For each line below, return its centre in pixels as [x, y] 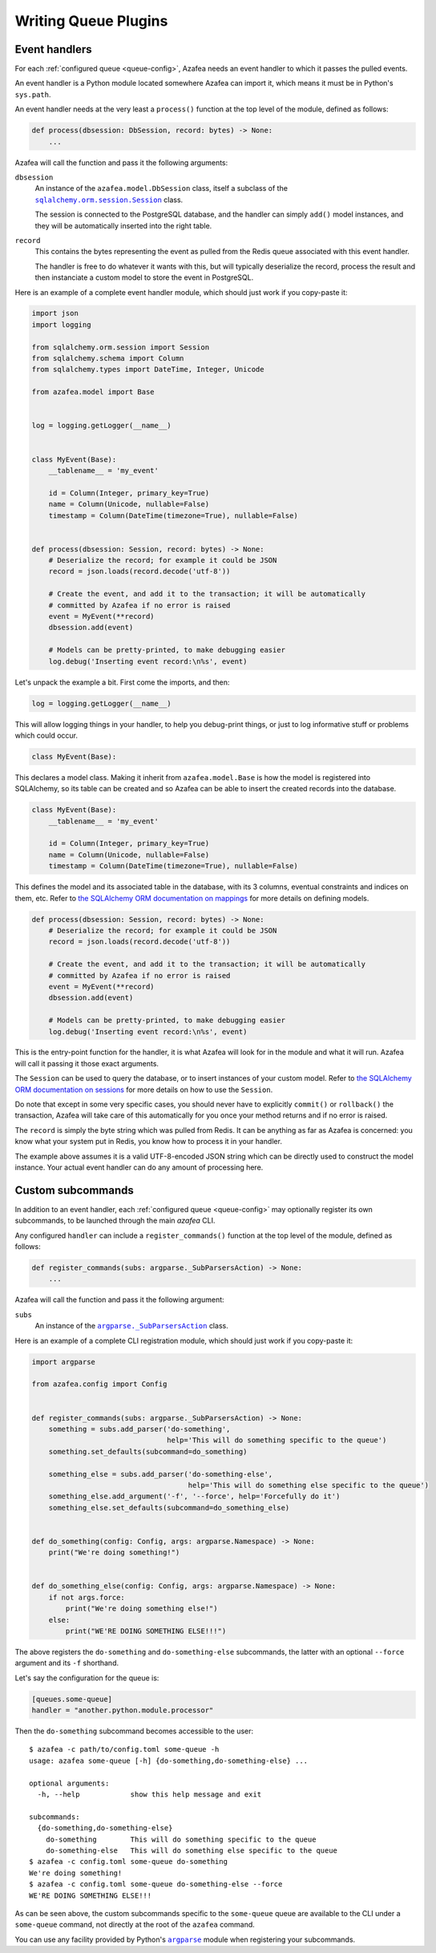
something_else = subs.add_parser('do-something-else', [161, 1474]
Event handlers [53, 49]
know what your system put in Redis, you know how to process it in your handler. [148, 1142]
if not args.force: [87, 1597]
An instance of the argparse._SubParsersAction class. [131, 1326]
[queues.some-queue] [72, 1699]
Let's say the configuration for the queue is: [87, 1678]
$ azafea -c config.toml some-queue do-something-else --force [156, 1884]
